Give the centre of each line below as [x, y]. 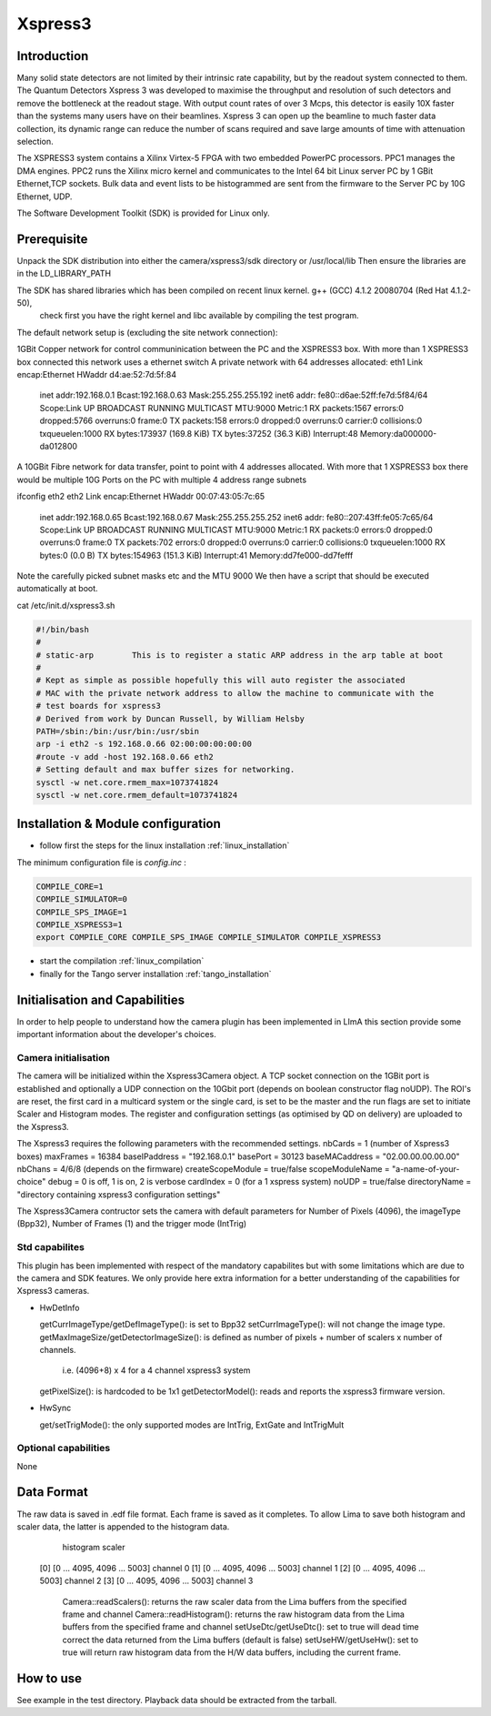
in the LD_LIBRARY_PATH [64, 274]
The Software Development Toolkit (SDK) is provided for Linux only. [143, 213]
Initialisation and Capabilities [101, 999]
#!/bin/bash [63, 629]
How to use [49, 1678]
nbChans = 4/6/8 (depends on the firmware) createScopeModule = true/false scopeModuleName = [203, 1168]
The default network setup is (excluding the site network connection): [147, 332]
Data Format [52, 1492]
